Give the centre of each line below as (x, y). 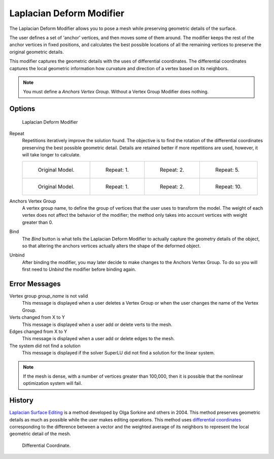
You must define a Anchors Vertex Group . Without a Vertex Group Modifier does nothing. (116, 92)
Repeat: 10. (229, 186)
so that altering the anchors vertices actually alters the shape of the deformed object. (111, 246)
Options (22, 109)
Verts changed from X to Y (37, 317)
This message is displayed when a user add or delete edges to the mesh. (98, 339)
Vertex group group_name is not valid (49, 296)
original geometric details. (37, 52)
